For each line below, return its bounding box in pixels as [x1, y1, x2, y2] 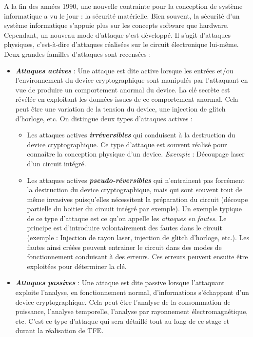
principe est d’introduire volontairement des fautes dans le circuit [27, 223, 222, 233]
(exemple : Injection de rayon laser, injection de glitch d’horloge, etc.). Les [27, 232, 250, 243]
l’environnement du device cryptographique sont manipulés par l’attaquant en [15, 75, 248, 85]
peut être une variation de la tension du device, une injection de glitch [15, 103, 226, 113]
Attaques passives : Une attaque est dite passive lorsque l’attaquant [15, 277, 225, 288]
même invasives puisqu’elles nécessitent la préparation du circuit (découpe [27, 194, 248, 204]
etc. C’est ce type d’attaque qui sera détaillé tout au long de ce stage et [15, 315, 230, 326]
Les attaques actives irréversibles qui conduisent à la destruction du [27, 130, 235, 140]
